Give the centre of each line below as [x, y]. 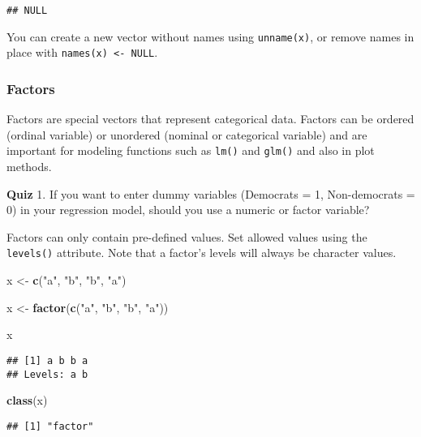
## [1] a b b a [47, 360]
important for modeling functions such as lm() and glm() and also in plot [191, 150]
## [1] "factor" [50, 426]
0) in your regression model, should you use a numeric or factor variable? [188, 210]
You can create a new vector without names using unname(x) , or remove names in [210, 36]
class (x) [27, 400]
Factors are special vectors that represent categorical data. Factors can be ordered [210, 119]
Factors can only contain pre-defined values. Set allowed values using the [187, 236]
